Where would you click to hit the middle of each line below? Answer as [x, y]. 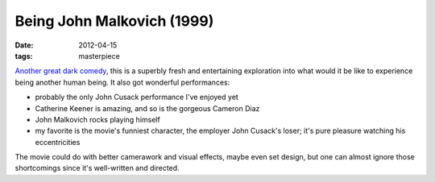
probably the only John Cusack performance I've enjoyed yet [137, 97]
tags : [24, 56]
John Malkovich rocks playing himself [97, 119]
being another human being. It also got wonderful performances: [122, 82]
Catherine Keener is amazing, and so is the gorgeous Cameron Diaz [147, 108]
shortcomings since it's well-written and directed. [97, 168]
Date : [24, 45]
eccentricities [58, 142]
